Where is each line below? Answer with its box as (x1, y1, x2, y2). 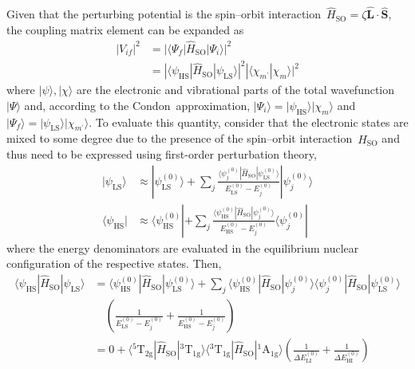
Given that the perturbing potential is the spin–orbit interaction (6, 6, 322, 22)
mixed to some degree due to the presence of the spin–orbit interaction (6, 130, 353, 147)
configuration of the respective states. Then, (6, 255, 222, 272)
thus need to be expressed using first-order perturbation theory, (6, 146, 317, 163)
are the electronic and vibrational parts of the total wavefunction (76, 81, 395, 98)
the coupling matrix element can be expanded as (6, 21, 244, 37)
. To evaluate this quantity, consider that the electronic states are (89, 113, 409, 130)
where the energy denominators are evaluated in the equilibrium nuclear (6, 239, 359, 256)
